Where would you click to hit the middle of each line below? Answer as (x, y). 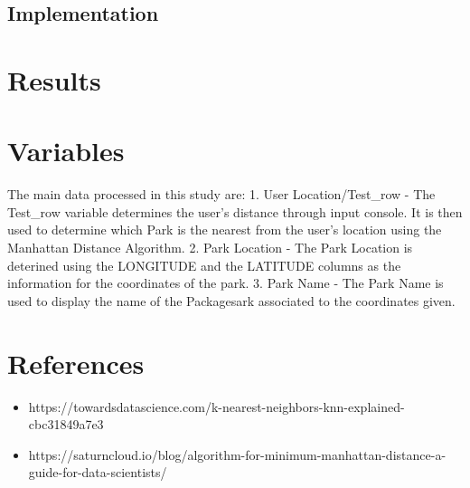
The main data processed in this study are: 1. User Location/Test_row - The (221, 194)
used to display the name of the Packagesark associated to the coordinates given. (231, 300)
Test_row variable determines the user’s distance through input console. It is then (235, 211)
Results (54, 79)
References (76, 363)
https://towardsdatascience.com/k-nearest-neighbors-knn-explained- (216, 406)
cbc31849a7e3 (66, 424)
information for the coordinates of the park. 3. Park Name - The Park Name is (226, 283)
